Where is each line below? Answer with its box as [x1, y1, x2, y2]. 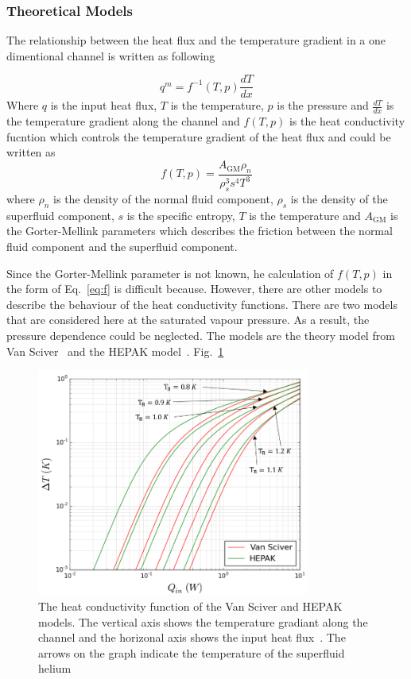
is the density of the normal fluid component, [53, 191, 273, 207]
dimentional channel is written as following [6, 47, 215, 64]
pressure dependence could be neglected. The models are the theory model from [6, 327, 395, 343]
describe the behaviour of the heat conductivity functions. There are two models [6, 295, 397, 312]
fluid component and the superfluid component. [6, 238, 238, 255]
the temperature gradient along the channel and [6, 113, 240, 129]
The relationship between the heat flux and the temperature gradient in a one [6, 32, 386, 48]
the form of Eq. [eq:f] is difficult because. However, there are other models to [6, 280, 382, 297]
